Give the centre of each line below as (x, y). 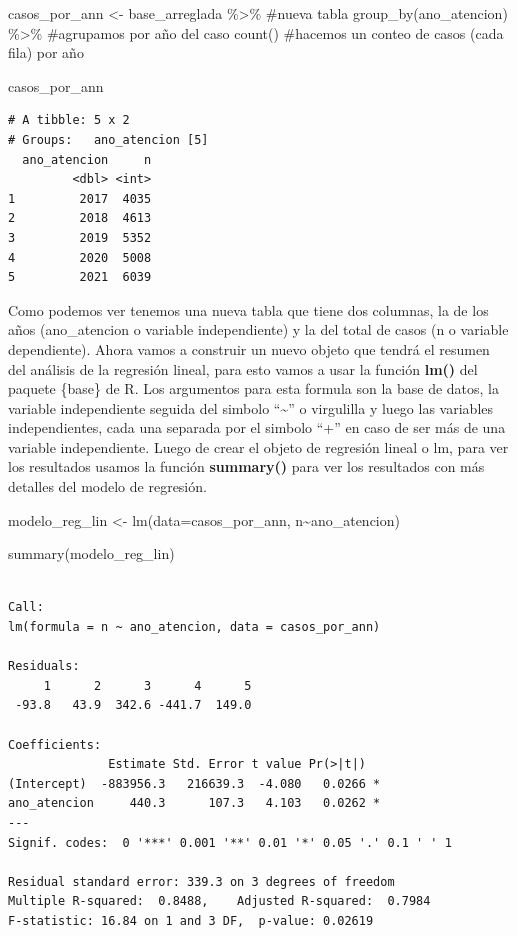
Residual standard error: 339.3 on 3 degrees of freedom (201, 881)
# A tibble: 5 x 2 (69, 120)
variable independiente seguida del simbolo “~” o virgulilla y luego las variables (250, 407)
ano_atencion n (87, 159)
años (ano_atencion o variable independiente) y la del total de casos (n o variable (258, 329)
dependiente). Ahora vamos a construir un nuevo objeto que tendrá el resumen (249, 348)
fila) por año (46, 52)
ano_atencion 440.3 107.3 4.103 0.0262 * (194, 803)
